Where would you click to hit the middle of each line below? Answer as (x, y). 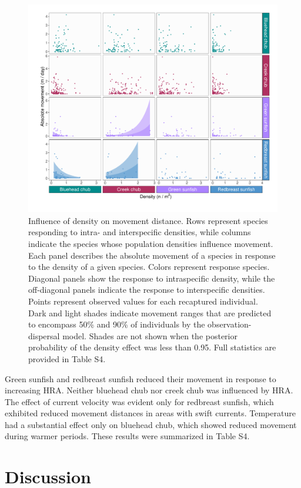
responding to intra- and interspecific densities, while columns (140, 232)
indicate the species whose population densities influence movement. (151, 243)
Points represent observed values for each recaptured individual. (143, 301)
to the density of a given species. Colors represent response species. (149, 267)
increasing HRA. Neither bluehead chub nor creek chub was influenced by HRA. (149, 390)
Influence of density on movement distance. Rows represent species (148, 220)
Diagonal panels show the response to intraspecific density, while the (152, 278)
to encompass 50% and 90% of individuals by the (117, 324)
